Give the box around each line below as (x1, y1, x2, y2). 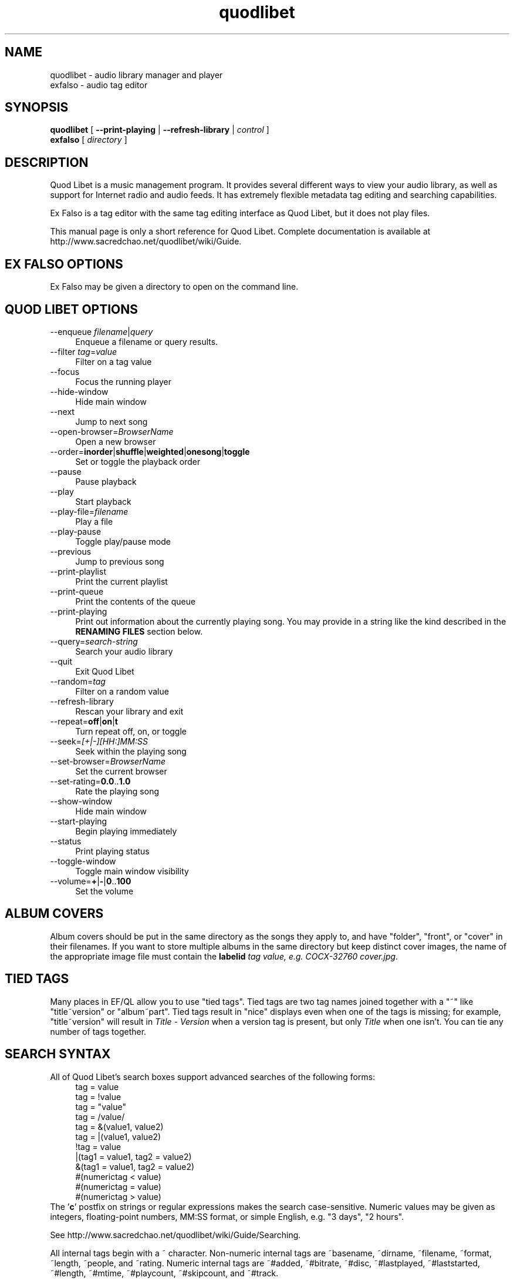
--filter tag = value (50, 346, 117, 357)
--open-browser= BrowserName (50, 426, 174, 437)
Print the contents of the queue (75, 596, 196, 606)
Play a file (75, 516, 113, 527)
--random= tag (50, 676, 106, 686)
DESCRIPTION (5, 155, 89, 170)
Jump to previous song (75, 556, 164, 566)
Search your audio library (75, 646, 173, 656)
